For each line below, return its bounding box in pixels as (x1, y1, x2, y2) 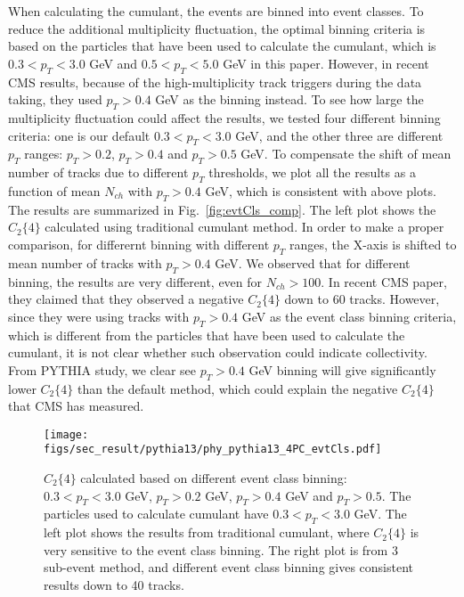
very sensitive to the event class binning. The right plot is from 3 (44, 540, 398, 559)
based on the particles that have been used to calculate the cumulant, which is (8, 37, 436, 55)
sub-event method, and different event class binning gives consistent (44, 558, 414, 577)
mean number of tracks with (8, 253, 162, 272)
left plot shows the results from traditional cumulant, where (44, 523, 370, 542)
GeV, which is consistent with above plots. (205, 181, 436, 200)
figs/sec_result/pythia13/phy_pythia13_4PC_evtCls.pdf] (44, 443, 382, 456)
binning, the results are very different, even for (8, 272, 263, 290)
